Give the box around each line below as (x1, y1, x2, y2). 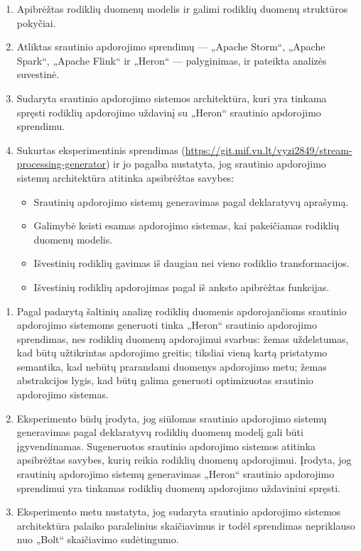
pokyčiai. (16, 15, 56, 30)
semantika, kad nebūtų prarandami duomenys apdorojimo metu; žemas (16, 359, 327, 373)
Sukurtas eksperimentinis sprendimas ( (16, 142, 185, 157)
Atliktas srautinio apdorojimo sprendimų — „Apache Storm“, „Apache (16, 39, 325, 54)
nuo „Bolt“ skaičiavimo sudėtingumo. (16, 532, 179, 547)
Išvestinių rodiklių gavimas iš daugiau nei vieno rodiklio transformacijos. (33, 256, 350, 271)
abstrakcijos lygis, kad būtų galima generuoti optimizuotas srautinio (16, 373, 313, 388)
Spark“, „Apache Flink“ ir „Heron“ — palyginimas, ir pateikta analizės (16, 53, 327, 67)
